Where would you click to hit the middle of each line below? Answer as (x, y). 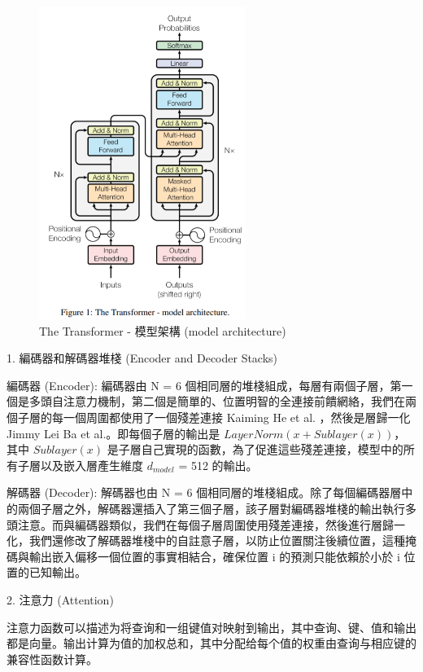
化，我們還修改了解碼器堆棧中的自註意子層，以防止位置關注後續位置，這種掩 (211, 540)
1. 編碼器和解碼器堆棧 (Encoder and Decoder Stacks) (142, 358)
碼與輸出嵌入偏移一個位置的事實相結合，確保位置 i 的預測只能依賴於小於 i (203, 556)
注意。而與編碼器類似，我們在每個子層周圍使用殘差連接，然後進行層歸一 (211, 524)
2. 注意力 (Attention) (60, 599)
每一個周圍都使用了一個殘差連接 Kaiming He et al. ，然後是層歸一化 (231, 417)
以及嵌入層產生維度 (92, 465)
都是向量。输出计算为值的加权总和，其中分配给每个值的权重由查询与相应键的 (211, 643)
